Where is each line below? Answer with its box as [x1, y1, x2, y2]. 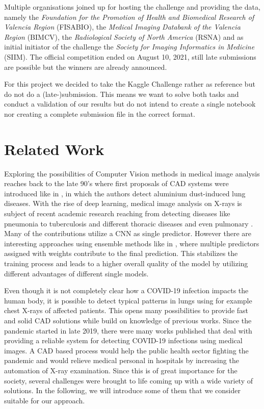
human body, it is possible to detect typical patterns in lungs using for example [4, 295, 252, 305]
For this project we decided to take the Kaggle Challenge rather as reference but [4, 79, 255, 89]
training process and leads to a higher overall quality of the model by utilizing [4, 258, 248, 268]
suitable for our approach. [4, 395, 85, 405]
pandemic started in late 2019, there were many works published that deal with [4, 325, 252, 336]
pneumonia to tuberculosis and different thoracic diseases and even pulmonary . [4, 218, 253, 228]
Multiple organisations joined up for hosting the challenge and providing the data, [4, 2, 260, 12]
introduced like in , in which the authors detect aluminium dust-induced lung [4, 188, 246, 198]
